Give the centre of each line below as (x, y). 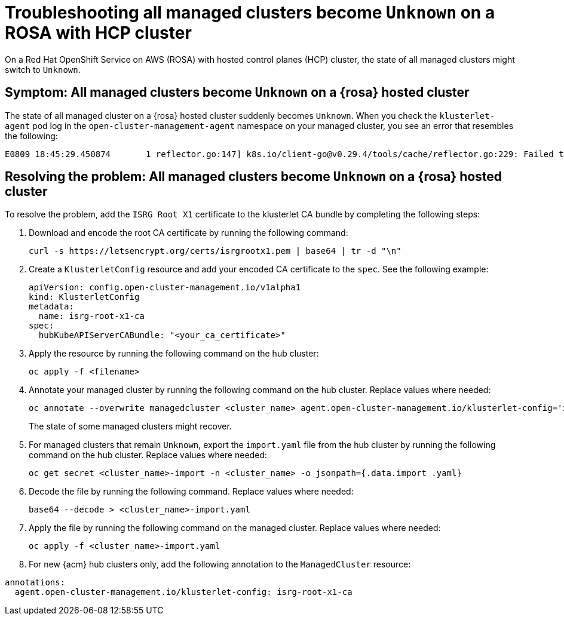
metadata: (51, 307)
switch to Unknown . (43, 69)
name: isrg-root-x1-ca (91, 316)
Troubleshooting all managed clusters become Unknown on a (250, 13)
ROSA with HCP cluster (98, 33)
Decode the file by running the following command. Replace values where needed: (191, 492)
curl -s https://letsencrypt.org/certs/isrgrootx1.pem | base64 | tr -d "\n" (215, 251)
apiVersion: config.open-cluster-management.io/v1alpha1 (165, 288)
